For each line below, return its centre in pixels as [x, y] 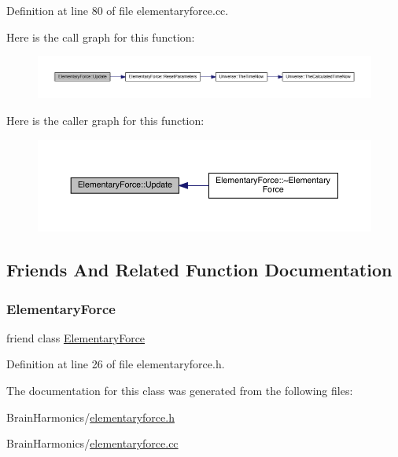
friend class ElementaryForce [76, 337]
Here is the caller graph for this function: [105, 121]
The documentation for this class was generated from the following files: [180, 391]
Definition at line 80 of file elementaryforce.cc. [118, 10]
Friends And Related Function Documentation [199, 270]
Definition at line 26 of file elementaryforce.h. [116, 364]
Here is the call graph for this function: [101, 37]
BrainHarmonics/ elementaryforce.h [90, 417]
